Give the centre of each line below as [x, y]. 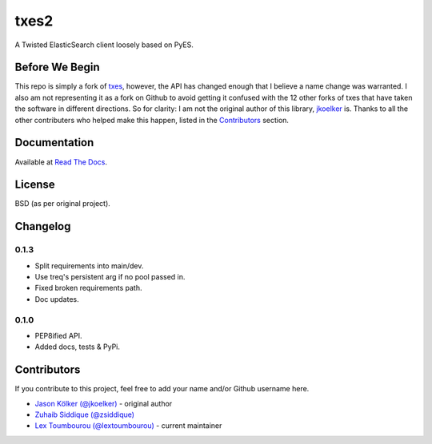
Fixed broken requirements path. [88, 288]
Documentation [54, 143]
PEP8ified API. [58, 335]
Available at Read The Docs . [61, 162]
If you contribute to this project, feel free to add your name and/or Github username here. [162, 389]
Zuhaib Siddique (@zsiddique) [85, 414]
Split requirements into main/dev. [89, 266]
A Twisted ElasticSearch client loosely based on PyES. [104, 45]
